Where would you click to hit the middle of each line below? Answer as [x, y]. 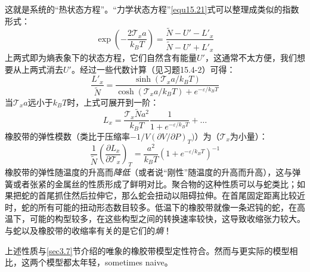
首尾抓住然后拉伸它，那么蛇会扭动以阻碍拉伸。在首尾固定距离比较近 [171, 195]
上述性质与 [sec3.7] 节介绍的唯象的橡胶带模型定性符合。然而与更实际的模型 [147, 250]
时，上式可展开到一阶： [113, 102]
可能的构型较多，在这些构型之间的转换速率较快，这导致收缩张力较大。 [167, 219]
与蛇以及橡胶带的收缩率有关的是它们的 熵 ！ [88, 231]
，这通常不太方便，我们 [251, 57]
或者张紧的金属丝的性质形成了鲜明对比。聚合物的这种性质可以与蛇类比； [155, 183]
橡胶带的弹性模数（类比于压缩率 [67, 136]
